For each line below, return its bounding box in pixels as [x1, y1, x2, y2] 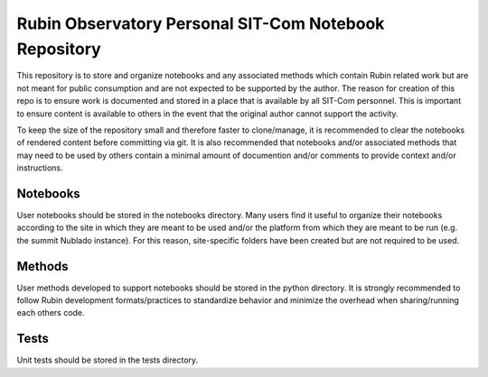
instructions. [16, 162, 63, 173]
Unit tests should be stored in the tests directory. [16, 354, 199, 365]
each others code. [16, 308, 85, 318]
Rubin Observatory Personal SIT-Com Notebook [16, 14, 385, 33]
